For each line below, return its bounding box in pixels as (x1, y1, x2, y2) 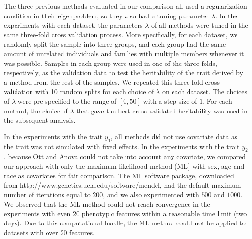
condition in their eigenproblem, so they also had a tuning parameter (4, 10, 209, 20)
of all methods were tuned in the (151, 20, 248, 30)
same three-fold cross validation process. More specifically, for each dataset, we (4, 29, 238, 39)
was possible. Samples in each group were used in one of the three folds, (4, 58, 217, 68)
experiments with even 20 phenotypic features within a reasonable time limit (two (4, 208, 247, 218)
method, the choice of (4, 105, 68, 115)
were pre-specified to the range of (17, 96, 117, 106)
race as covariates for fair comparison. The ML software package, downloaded (4, 170, 234, 180)
